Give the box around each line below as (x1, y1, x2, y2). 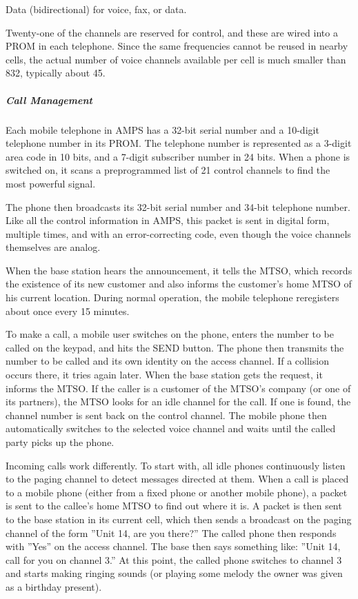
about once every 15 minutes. (6, 303, 130, 318)
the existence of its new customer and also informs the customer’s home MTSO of (6, 276, 352, 291)
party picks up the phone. (6, 435, 115, 449)
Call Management (6, 92, 92, 107)
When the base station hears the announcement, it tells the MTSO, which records (6, 263, 352, 277)
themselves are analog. (6, 240, 101, 254)
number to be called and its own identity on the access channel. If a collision (6, 354, 329, 368)
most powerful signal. (6, 176, 96, 190)
